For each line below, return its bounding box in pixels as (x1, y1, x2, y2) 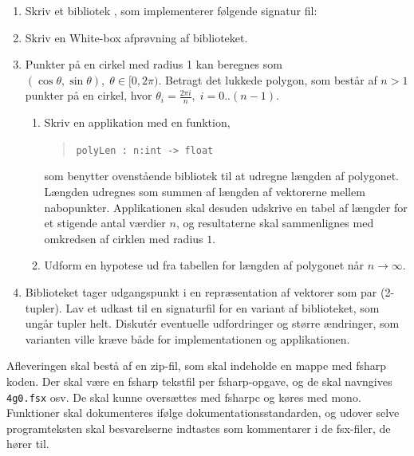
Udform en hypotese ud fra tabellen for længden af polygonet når (44, 257, 365, 273)
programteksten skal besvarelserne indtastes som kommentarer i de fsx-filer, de (6, 419, 391, 436)
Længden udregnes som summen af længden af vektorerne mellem (44, 183, 365, 200)
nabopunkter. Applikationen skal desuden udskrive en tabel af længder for (44, 199, 408, 215)
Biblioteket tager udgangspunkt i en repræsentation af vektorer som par (25, 284, 377, 301)
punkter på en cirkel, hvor (25, 87, 152, 104)
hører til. (6, 435, 49, 452)
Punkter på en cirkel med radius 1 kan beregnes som (25, 56, 282, 73)
